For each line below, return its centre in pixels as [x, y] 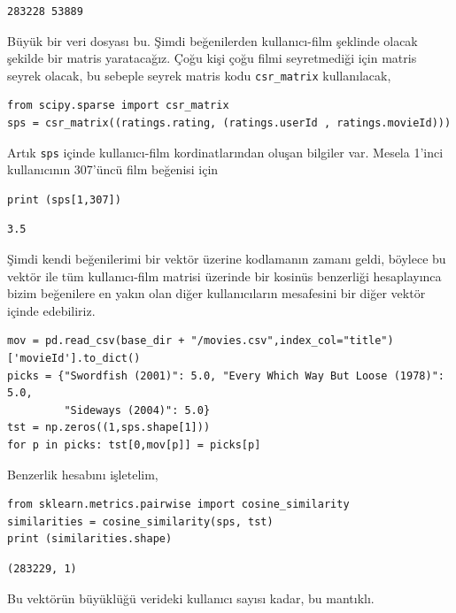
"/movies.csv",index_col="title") [292, 341]
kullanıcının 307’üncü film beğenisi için [113, 169]
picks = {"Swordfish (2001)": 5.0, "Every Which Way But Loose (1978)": [226, 375]
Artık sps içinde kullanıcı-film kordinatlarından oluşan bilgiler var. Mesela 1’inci [225, 152]
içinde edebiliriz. [51, 310]
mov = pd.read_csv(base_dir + [96, 341]
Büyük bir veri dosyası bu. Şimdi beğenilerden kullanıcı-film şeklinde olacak [213, 40]
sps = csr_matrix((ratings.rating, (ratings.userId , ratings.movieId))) [229, 123]
